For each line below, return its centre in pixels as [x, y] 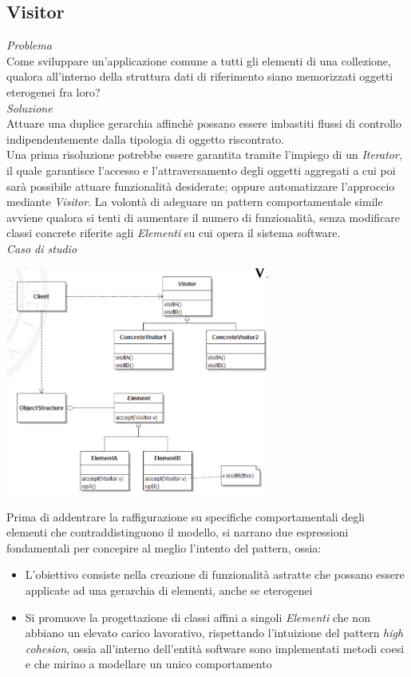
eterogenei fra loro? [53, 91]
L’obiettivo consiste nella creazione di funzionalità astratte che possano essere [215, 574]
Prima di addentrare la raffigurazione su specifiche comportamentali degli [186, 516]
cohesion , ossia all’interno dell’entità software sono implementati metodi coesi [215, 648]
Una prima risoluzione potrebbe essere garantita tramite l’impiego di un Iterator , [204, 154]
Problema [29, 45]
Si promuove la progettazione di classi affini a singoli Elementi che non [198, 617]
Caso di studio [42, 248]
